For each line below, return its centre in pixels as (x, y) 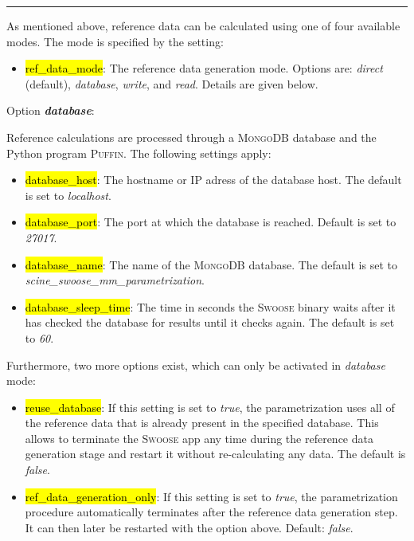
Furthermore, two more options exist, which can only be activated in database (196, 365)
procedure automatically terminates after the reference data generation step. (211, 512)
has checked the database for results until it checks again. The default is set (210, 322)
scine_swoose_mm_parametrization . (115, 280)
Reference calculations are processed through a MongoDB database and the (191, 137)
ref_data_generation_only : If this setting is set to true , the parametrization (211, 496)
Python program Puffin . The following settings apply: (139, 153)
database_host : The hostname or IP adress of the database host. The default (213, 180)
